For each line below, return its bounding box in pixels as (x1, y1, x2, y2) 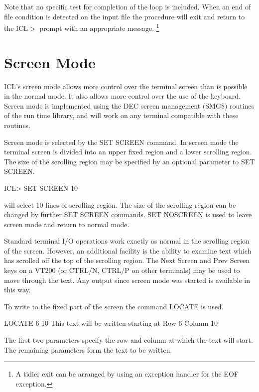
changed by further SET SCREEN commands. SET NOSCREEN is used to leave (4, 209, 252, 220)
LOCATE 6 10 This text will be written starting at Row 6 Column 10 (4, 318, 218, 328)
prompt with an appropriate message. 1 (39, 21, 159, 33)
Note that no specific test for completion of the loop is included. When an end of (4, 1, 251, 11)
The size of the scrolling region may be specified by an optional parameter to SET (4, 156, 255, 166)
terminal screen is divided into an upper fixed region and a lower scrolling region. (4, 146, 252, 157)
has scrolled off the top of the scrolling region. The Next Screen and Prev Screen (4, 255, 250, 265)
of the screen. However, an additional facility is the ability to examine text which (4, 245, 252, 256)
